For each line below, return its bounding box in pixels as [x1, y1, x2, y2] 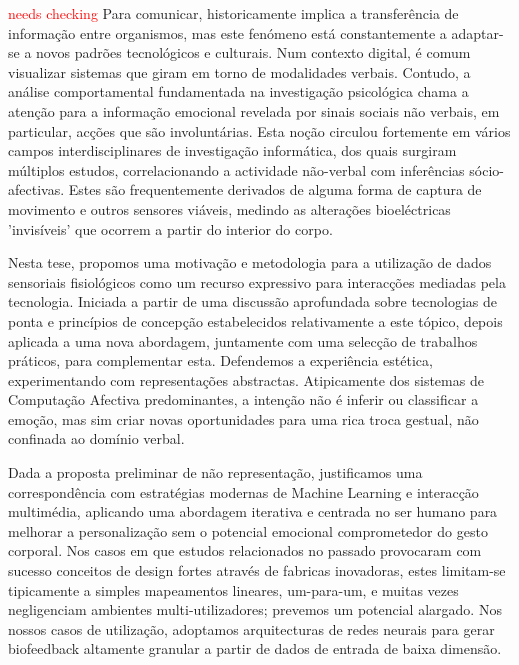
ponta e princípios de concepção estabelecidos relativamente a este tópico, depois [8, 310, 503, 331]
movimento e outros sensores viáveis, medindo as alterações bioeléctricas [8, 198, 451, 219]
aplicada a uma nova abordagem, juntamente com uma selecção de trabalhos [8, 330, 478, 351]
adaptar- [451, 22, 504, 43]
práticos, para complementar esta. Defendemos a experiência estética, [8, 350, 433, 371]
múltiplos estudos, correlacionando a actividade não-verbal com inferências [8, 159, 465, 180]
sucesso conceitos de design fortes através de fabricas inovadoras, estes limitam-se [8, 560, 506, 581]
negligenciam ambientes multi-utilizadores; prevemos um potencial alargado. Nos [8, 599, 502, 620]
